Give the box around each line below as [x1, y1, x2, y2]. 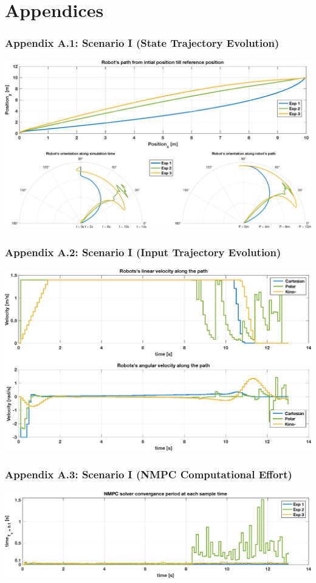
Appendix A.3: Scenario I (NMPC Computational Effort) [5, 467, 292, 482]
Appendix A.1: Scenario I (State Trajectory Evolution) [5, 35, 280, 51]
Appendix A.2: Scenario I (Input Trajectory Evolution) [5, 244, 281, 259]
